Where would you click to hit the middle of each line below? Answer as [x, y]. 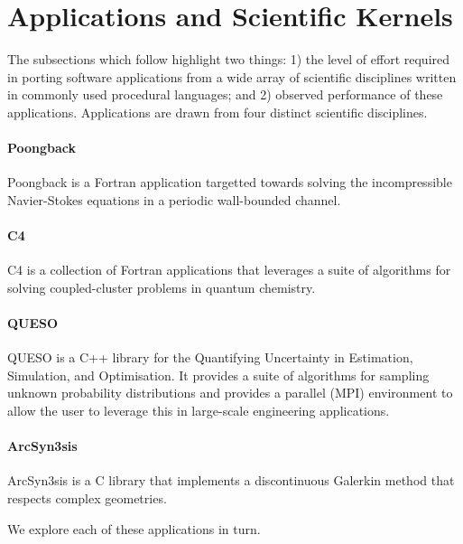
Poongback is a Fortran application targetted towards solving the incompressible [230, 182]
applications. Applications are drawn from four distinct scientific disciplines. [218, 112]
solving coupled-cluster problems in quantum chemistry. [162, 287]
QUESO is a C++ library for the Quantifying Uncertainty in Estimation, [210, 357]
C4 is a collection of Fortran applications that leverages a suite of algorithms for [229, 270]
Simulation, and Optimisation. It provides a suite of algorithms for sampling [218, 375]
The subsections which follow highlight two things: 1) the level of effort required [229, 59]
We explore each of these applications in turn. [134, 528]
